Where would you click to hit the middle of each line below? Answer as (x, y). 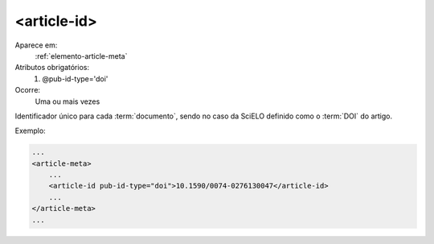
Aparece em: (36, 45)
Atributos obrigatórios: (52, 68)
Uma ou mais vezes (68, 101)
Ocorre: (27, 90)
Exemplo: (30, 131)
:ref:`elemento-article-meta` (81, 56)
